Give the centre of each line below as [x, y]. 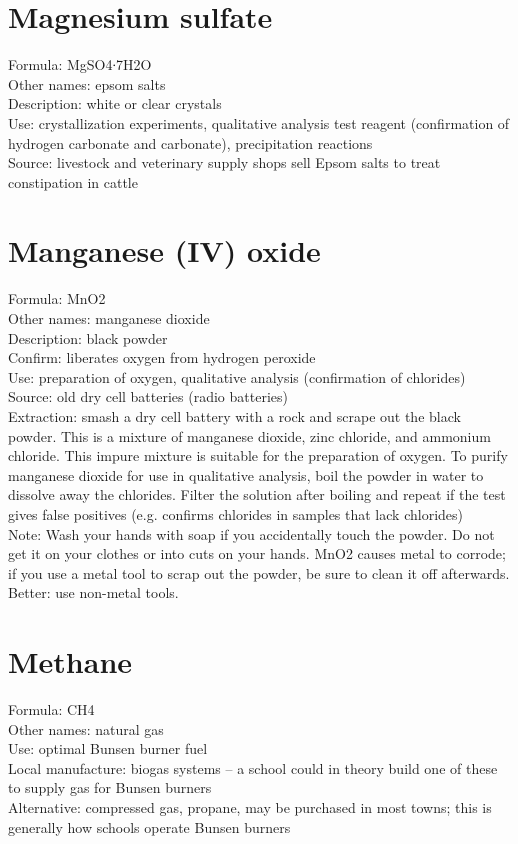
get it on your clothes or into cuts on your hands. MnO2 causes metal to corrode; [257, 553]
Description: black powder [88, 337]
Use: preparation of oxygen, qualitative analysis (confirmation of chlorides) [237, 376]
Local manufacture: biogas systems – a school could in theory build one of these [253, 767]
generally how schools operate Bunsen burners [149, 826]
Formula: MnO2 [57, 298]
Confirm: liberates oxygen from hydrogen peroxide [162, 357]
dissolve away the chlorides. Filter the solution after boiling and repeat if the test [257, 494]
